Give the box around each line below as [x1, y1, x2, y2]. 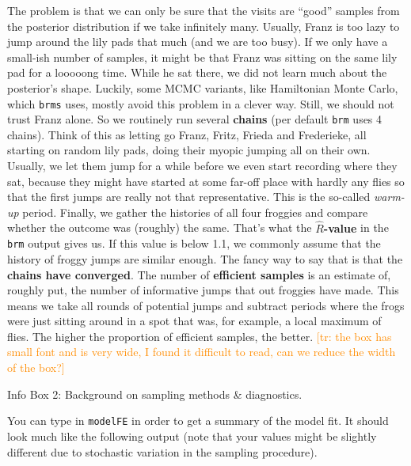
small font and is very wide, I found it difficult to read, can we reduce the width [7, 343, 396, 360]
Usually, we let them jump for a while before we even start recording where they [7, 157, 398, 174]
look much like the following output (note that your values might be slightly [7, 427, 377, 444]
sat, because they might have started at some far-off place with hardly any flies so [7, 172, 405, 189]
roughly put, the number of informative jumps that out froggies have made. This [7, 282, 399, 298]
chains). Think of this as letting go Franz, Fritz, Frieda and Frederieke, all [7, 126, 367, 142]
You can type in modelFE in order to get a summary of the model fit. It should [7, 412, 389, 429]
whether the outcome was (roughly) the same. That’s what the [7, 219, 312, 236]
